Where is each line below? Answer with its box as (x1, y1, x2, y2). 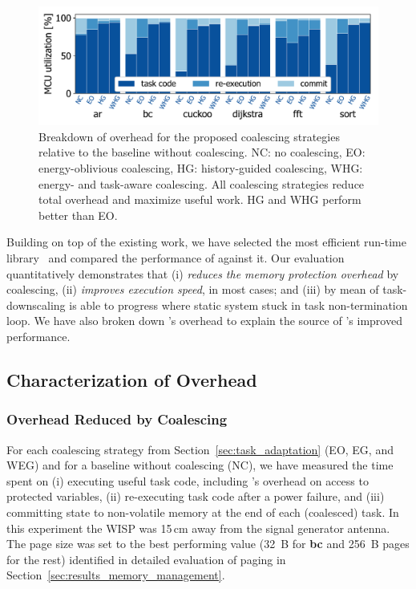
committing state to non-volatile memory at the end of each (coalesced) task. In (6, 503, 399, 520)
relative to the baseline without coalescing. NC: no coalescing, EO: (38, 144, 366, 160)
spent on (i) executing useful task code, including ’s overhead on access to (6, 472, 369, 489)
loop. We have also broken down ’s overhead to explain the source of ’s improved (6, 312, 402, 329)
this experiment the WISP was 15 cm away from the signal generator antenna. (6, 519, 390, 536)
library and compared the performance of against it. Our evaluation (6, 249, 345, 266)
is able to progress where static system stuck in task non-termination (69, 296, 408, 313)
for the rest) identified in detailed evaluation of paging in (6, 550, 286, 567)
